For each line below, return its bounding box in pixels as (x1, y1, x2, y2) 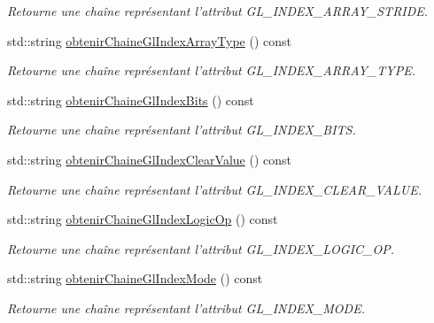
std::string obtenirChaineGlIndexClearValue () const (7, 150, 291, 168)
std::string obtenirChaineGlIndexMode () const (7, 269, 263, 288)
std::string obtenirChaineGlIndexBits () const (7, 90, 254, 109)
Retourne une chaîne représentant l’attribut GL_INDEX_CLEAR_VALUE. (7, 180, 422, 198)
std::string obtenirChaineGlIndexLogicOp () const (7, 210, 278, 228)
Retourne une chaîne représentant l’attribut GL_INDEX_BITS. (7, 120, 356, 139)
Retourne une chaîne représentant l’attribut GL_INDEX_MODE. (7, 298, 365, 317)
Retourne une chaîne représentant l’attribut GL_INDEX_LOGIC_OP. (7, 239, 395, 258)
